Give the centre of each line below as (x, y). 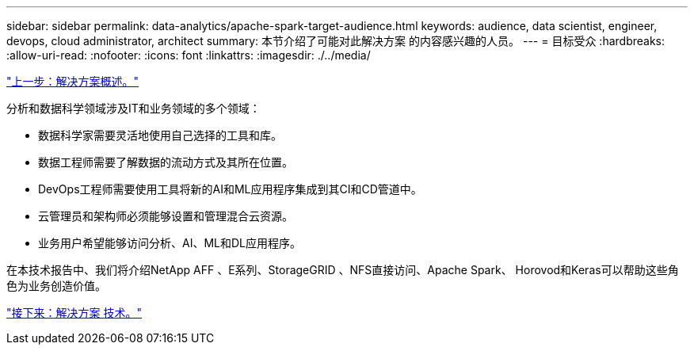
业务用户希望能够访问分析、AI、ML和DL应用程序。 (170, 243)
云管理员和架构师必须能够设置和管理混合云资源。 (166, 216)
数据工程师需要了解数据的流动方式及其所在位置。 (166, 162)
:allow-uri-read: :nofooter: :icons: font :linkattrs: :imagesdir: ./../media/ (189, 55)
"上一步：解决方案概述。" (73, 81)
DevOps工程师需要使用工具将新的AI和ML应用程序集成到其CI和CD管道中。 (230, 189)
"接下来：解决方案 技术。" (74, 313)
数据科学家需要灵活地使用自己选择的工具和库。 (160, 135)
